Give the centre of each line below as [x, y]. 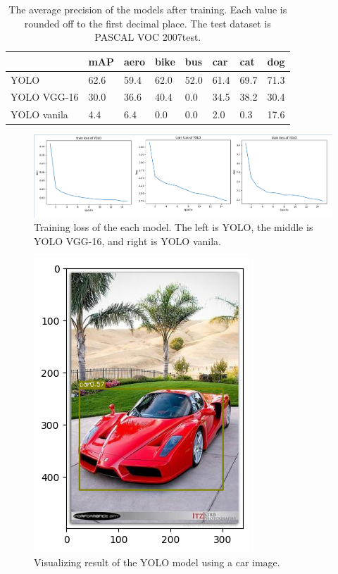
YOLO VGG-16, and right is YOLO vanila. [127, 241]
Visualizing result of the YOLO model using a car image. [157, 562]
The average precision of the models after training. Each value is [148, 9]
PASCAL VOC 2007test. [148, 37]
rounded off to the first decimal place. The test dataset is [148, 23]
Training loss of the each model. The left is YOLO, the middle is [174, 227]
